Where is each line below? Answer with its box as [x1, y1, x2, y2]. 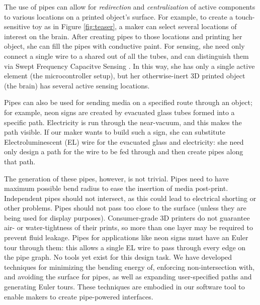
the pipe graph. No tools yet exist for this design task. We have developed [4, 252, 232, 262]
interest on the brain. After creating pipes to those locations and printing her [4, 31, 242, 41]
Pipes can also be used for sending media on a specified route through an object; [4, 97, 252, 108]
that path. [4, 156, 36, 166]
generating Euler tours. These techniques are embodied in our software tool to [4, 281, 245, 292]
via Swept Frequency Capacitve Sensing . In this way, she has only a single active [4, 60, 255, 71]
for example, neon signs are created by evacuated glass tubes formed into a [4, 107, 235, 117]
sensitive [4, 21, 30, 32]
